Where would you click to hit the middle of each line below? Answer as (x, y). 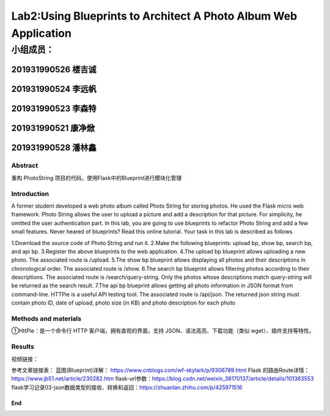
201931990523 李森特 (54, 109)
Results (23, 347)
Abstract (25, 165)
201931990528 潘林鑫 (54, 148)
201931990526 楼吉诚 (54, 70)
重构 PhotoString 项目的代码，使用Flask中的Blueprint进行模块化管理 (97, 178)
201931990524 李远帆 (54, 89)
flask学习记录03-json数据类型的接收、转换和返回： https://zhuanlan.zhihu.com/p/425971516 (127, 387)
